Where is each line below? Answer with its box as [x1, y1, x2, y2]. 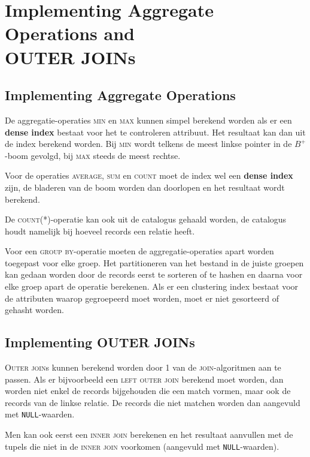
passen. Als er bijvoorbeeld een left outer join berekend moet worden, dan [5, 372, 284, 385]
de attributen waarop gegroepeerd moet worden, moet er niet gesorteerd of [5, 291, 279, 304]
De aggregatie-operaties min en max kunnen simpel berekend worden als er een [5, 113, 292, 126]
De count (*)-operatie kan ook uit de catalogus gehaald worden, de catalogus [5, 213, 287, 226]
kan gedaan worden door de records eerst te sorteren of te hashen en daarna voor [5, 268, 303, 281]
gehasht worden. [5, 303, 64, 316]
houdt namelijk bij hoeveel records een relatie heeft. [5, 224, 195, 237]
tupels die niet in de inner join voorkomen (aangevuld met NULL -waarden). [5, 440, 279, 452]
